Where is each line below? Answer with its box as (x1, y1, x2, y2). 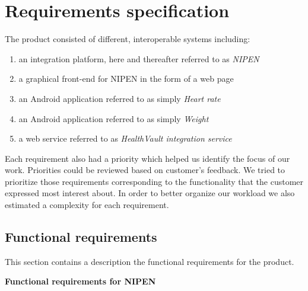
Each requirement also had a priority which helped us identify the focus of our (5, 152, 290, 164)
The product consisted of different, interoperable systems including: (5, 33, 250, 45)
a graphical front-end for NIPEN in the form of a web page (18, 72, 234, 85)
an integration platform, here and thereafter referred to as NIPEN (18, 52, 259, 65)
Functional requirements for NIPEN (5, 275, 156, 287)
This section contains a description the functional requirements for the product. (5, 255, 294, 267)
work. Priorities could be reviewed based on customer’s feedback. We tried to (5, 164, 285, 176)
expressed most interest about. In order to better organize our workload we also (5, 187, 295, 199)
